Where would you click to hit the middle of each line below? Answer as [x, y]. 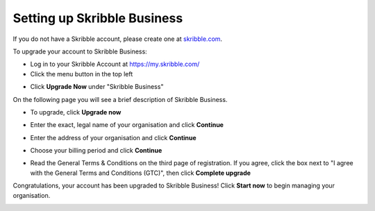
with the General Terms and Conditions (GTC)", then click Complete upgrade [141, 173]
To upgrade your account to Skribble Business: [80, 51]
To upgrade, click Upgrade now [76, 112]
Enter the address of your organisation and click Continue [114, 137]
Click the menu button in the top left [82, 74]
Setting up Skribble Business [98, 18]
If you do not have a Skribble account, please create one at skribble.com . [117, 39]
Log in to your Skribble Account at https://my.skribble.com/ [115, 64]
